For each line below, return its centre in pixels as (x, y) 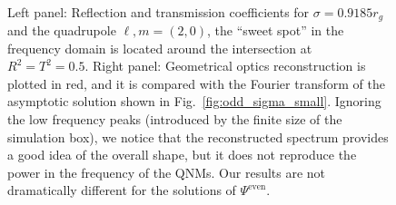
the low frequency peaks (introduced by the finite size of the (175, 119)
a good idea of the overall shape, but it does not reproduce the (182, 155)
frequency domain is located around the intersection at (160, 48)
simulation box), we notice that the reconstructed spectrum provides (198, 137)
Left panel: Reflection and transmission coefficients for (158, 11)
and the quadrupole (62, 30)
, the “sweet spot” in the (276, 30)
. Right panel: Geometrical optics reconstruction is (225, 66)
